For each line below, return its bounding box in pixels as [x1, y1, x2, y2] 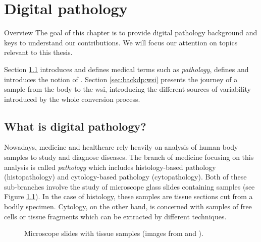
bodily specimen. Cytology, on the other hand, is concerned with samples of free [4, 201, 252, 212]
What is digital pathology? [4, 118, 146, 134]
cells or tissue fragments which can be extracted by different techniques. [4, 211, 227, 221]
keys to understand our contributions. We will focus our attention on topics [4, 37, 238, 47]
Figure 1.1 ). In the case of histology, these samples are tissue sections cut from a [4, 191, 253, 202]
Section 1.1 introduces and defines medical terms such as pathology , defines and [4, 64, 249, 74]
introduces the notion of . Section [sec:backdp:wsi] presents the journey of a [4, 74, 238, 84]
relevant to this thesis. [4, 47, 73, 57]
